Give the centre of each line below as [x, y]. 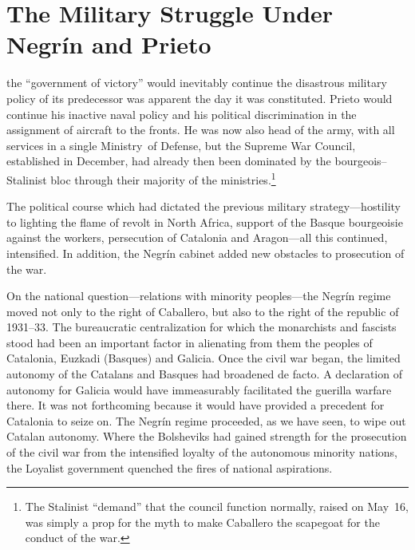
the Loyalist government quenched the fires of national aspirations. [170, 467]
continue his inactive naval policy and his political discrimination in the [182, 114]
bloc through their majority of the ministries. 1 [163, 178]
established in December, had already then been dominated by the [169, 161]
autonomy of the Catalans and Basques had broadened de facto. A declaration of [204, 374]
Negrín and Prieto [109, 44]
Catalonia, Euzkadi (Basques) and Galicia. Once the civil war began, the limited [204, 358]
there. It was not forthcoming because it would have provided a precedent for [196, 405]
